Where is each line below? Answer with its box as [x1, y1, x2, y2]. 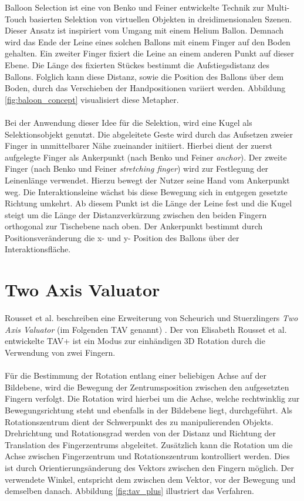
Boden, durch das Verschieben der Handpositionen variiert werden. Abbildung [5, 82, 286, 94]
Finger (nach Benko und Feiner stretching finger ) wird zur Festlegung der [5, 162, 269, 175]
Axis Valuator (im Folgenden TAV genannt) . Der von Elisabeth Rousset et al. [5, 323, 287, 335]
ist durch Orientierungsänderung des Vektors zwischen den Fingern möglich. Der [5, 461, 295, 473]
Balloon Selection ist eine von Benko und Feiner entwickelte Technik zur [5, 1, 265, 13]
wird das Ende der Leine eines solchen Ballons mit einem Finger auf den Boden [5, 35, 291, 48]
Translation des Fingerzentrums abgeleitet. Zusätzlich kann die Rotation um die [5, 438, 293, 450]
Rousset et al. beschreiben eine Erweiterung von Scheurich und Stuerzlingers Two [5, 312, 298, 324]
